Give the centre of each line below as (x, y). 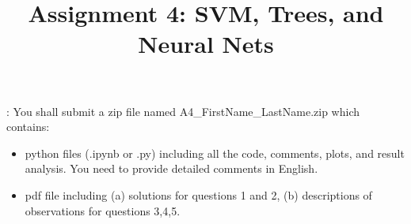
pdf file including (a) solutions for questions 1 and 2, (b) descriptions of (198, 194)
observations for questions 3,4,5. (103, 210)
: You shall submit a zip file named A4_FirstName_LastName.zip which (183, 111)
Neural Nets (206, 44)
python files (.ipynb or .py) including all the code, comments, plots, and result (215, 153)
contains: (28, 127)
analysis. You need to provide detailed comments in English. (171, 168)
